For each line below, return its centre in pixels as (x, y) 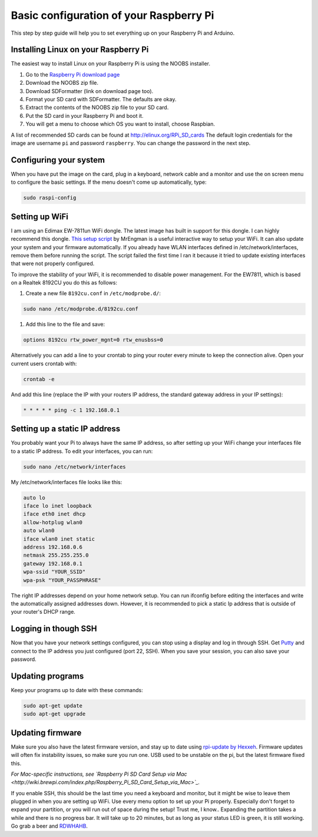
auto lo (34, 497)
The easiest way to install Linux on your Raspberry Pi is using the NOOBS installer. (110, 64)
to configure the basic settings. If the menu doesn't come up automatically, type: (109, 182)
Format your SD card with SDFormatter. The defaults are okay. (101, 100)
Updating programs (47, 676)
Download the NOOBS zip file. (62, 83)
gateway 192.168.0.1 (53, 563)
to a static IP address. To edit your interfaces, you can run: (82, 451)
